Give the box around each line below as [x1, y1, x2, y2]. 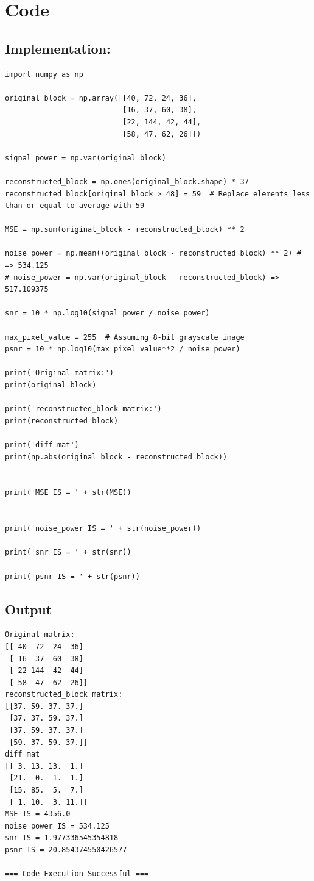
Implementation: [5, 38, 111, 57]
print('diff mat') [5, 440, 79, 449]
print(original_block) [5, 381, 97, 390]
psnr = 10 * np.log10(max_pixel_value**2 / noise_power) [5, 345, 240, 354]
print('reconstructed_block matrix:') [5, 405, 162, 414]
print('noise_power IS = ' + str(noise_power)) [5, 524, 201, 533]
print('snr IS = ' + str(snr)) [5, 548, 131, 557]
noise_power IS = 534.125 [5, 821, 110, 830]
